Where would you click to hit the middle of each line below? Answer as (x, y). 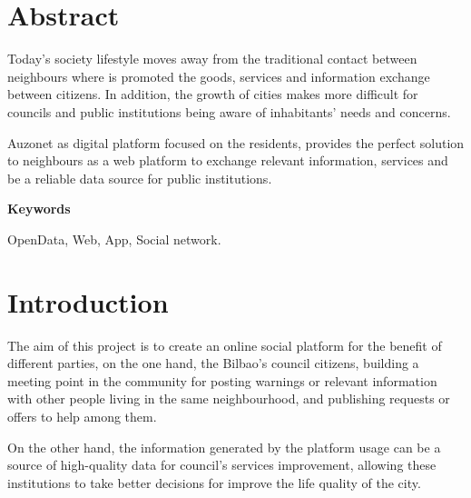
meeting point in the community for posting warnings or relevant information (222, 380)
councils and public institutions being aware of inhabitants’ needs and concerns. (229, 111)
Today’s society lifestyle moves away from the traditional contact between (212, 59)
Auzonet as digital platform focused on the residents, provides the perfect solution (236, 142)
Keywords (39, 209)
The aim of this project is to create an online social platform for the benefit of (225, 345)
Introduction (88, 301)
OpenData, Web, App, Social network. (114, 239)
